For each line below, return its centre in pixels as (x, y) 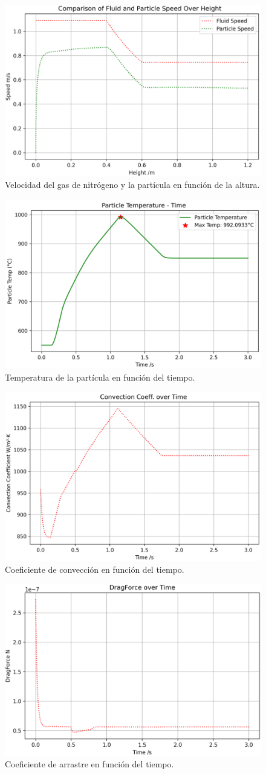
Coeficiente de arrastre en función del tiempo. (89, 764)
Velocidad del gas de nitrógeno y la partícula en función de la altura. (132, 185)
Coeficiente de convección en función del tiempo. (95, 569)
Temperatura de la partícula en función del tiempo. (100, 377)
